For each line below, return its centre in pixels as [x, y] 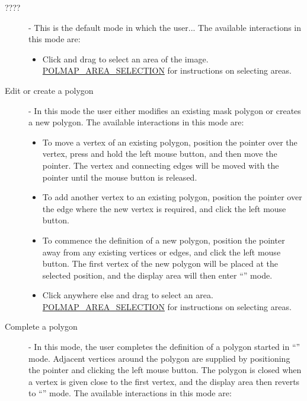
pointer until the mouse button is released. [120, 177]
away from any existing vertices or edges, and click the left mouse [162, 252]
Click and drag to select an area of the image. [125, 59]
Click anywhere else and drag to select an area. [128, 295]
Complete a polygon [41, 326]
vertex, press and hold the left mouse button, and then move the [160, 154]
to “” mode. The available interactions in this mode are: [130, 393]
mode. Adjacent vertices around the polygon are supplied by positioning [159, 358]
